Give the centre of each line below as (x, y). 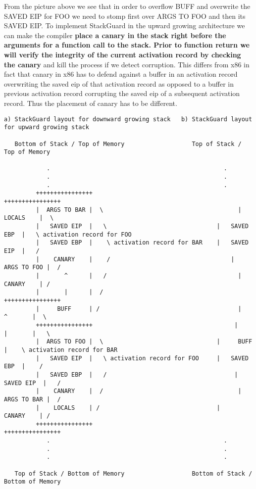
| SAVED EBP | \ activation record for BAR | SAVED (142, 243)
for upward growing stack (47, 127)
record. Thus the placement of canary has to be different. (91, 103)
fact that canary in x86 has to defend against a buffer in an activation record (121, 74)
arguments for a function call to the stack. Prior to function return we (127, 45)
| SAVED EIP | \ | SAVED (142, 226)
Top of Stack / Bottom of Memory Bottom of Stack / (133, 473)
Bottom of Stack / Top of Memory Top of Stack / (128, 144)
